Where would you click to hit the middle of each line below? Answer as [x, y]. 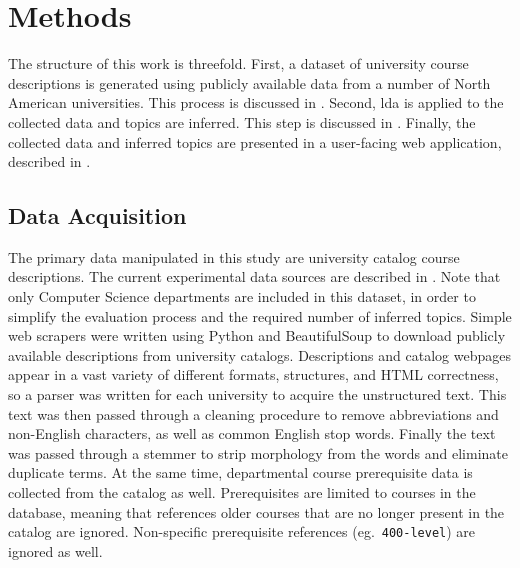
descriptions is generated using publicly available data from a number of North [249, 82]
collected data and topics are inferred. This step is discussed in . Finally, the [242, 121]
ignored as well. [55, 550]
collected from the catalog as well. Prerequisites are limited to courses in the [242, 492]
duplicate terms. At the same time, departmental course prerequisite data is [240, 472]
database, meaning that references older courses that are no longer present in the [256, 511]
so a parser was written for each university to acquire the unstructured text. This [257, 394]
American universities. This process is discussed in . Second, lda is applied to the [256, 102]
